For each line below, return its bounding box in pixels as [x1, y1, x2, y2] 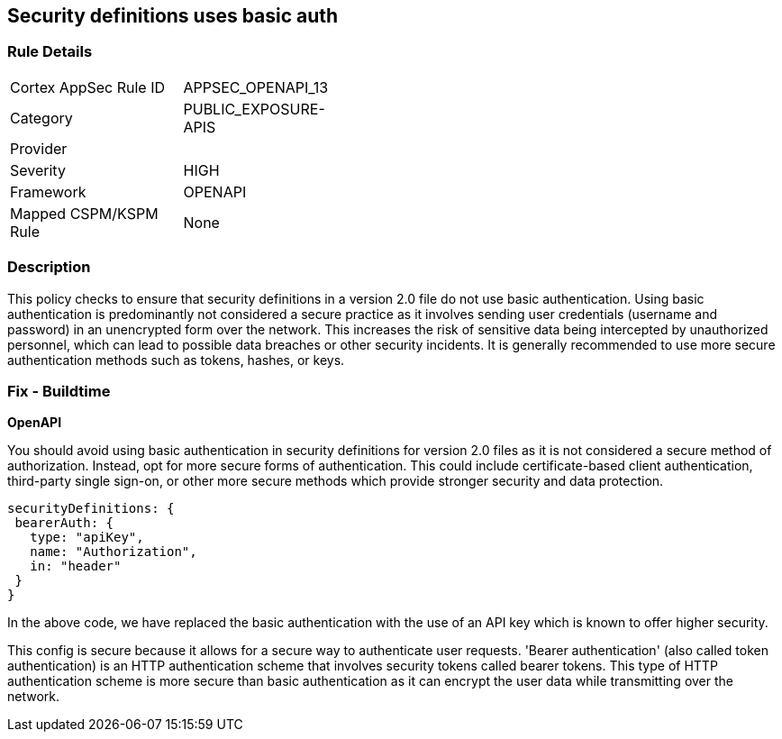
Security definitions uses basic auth [7, 5, 339, 27]
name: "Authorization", [30, 544, 197, 560]
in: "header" [30, 559, 122, 574]
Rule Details [7, 42, 93, 61]
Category [10, 108, 73, 127]
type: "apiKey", [30, 530, 144, 545]
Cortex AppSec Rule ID [10, 78, 166, 96]
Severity [10, 160, 66, 179]
